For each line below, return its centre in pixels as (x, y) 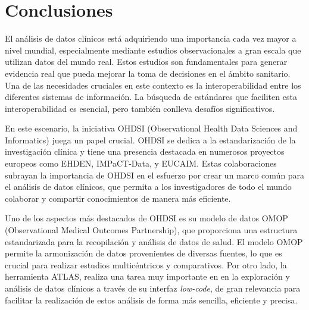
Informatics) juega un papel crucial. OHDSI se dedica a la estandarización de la (150, 140)
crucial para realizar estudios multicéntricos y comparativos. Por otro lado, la (146, 264)
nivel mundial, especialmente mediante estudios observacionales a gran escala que (153, 50)
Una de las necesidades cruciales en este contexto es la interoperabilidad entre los (153, 85)
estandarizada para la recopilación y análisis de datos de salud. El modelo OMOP (154, 241)
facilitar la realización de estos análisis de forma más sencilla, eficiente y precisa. (151, 300)
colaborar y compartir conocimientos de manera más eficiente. (118, 198)
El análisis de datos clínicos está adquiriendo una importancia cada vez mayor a (151, 38)
